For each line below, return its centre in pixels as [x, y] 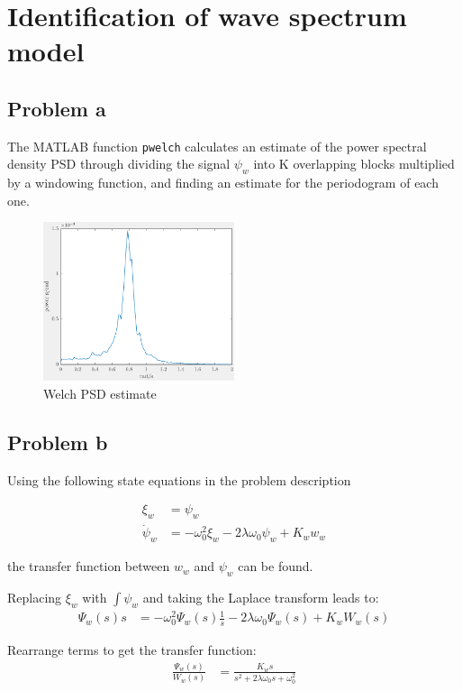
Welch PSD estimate [100, 393]
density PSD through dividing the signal [119, 164]
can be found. [276, 566]
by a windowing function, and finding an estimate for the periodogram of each [223, 183]
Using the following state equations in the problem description [179, 479]
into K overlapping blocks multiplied [354, 164]
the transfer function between [89, 566]
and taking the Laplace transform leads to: [261, 597]
